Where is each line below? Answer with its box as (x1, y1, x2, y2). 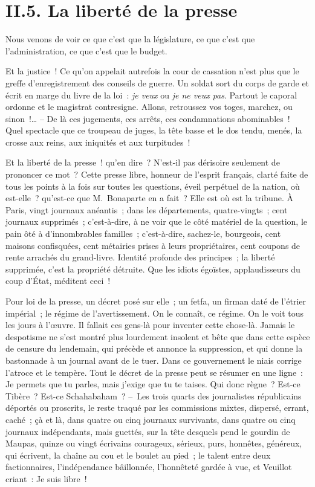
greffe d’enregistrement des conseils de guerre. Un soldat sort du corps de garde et (5, 76, 310, 89)
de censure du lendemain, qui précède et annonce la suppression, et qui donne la (5, 342, 303, 355)
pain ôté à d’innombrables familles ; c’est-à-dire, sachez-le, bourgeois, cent (5, 227, 281, 240)
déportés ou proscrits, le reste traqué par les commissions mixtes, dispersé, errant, (5, 401, 309, 414)
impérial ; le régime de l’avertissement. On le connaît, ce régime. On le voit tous (5, 306, 304, 319)
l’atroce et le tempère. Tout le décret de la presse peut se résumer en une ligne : (5, 366, 304, 378)
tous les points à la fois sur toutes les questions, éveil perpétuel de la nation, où (5, 179, 300, 192)
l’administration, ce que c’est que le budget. (5, 44, 167, 57)
